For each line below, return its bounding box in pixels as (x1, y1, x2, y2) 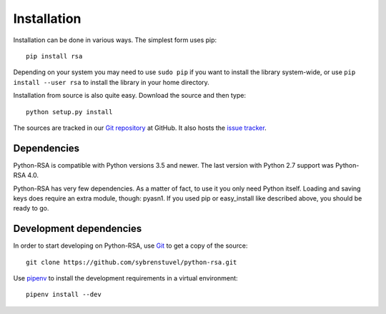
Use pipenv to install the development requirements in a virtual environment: (13, 274, 239, 283)
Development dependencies (13, 223, 142, 235)
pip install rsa (26, 52, 83, 60)
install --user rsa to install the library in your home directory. (13, 78, 210, 86)
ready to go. (13, 204, 49, 213)
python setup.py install (26, 108, 113, 116)
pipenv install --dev (26, 290, 102, 299)
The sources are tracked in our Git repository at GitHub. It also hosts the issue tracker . (13, 123, 267, 132)
